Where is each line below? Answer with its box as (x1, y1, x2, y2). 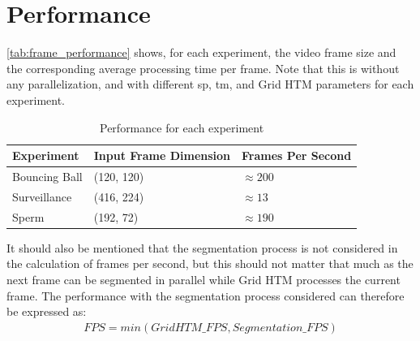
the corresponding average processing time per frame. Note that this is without (6, 59, 400, 76)
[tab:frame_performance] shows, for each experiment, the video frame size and (6, 44, 396, 61)
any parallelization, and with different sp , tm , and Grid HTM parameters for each (6, 76, 414, 93)
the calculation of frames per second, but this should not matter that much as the (6, 255, 414, 272)
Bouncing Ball (12, 167, 83, 184)
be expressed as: (6, 303, 87, 320)
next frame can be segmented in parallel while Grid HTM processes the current (6, 270, 401, 287)
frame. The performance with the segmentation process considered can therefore (6, 287, 405, 304)
